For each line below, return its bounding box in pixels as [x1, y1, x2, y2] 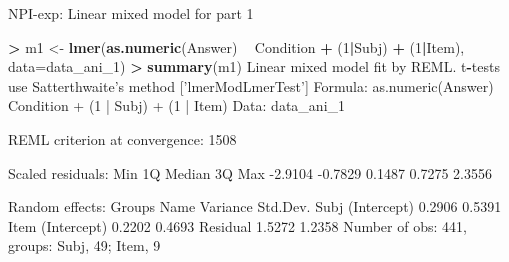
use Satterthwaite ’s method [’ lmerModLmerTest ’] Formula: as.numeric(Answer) [8, 75, 494, 96]
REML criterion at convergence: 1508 [8, 128, 237, 149]
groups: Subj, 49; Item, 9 [8, 235, 161, 256]
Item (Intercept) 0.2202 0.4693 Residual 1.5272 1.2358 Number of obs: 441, [8, 215, 467, 236]
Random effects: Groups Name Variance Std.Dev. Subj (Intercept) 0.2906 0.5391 [8, 196, 502, 217]
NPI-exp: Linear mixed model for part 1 [8, 3, 254, 23]
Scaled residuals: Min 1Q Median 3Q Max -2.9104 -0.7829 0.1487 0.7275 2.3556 [8, 162, 492, 183]
